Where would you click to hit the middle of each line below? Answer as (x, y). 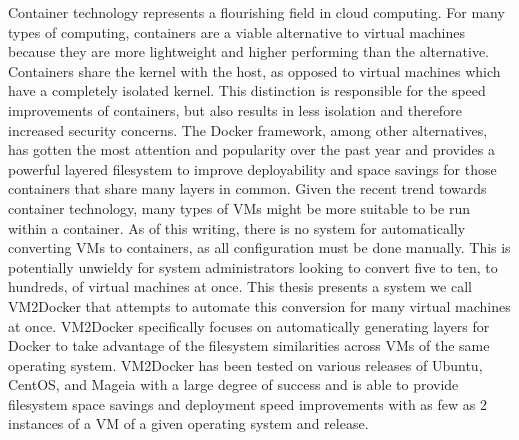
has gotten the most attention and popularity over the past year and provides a (251, 149)
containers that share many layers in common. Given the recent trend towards (247, 188)
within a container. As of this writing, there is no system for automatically (237, 227)
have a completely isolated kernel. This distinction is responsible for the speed (247, 90)
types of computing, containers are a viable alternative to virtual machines (236, 31)
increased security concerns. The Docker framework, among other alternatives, (248, 129)
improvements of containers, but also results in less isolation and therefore (235, 109)
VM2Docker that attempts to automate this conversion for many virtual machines (259, 305)
